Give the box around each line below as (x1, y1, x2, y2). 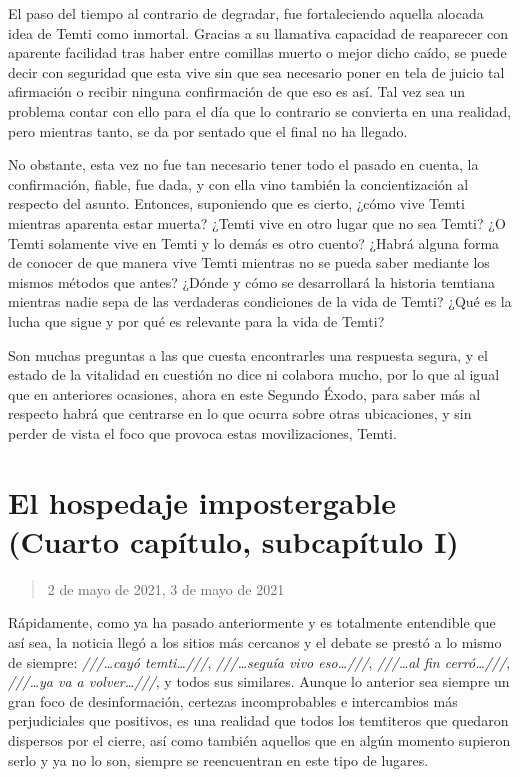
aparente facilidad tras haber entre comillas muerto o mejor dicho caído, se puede (8, 42, 507, 63)
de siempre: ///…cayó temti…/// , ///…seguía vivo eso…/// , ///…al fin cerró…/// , (8, 651, 511, 672)
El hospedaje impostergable (8, 481, 397, 522)
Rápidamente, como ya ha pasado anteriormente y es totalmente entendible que (8, 612, 496, 633)
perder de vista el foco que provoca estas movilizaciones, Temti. (8, 422, 397, 443)
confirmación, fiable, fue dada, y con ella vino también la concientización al (8, 173, 469, 194)
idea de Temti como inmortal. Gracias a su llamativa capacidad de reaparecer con (8, 22, 509, 43)
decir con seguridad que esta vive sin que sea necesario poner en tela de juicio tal (8, 61, 505, 82)
